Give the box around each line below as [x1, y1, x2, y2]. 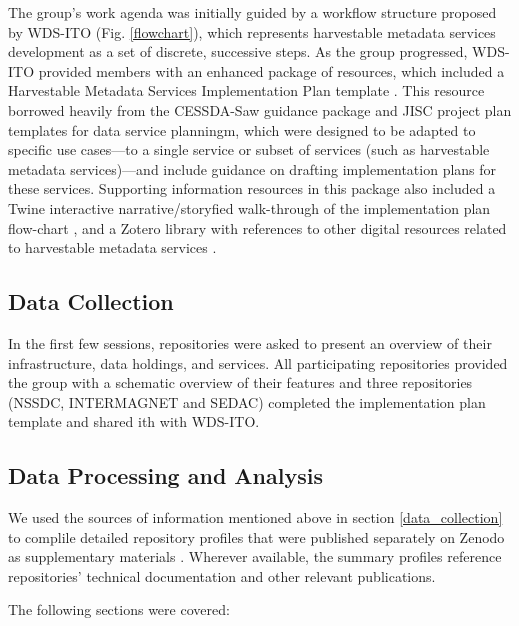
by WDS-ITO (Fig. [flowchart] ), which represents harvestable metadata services [8, 21, 496, 42]
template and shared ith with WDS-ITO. [8, 411, 260, 432]
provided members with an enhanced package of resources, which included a [38, 60, 505, 81]
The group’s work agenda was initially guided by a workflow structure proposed [8, 2, 497, 22]
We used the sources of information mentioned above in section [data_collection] [8, 507, 503, 528]
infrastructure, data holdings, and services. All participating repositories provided [8, 352, 508, 373]
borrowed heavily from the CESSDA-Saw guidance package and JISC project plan [8, 99, 512, 120]
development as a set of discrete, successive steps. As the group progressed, [8, 41, 468, 62]
